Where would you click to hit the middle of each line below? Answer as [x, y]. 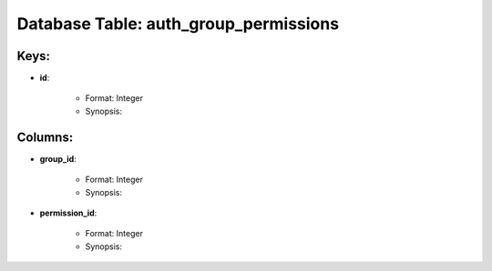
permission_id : [68, 213]
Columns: [45, 137]
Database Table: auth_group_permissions [178, 24]
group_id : [58, 158]
